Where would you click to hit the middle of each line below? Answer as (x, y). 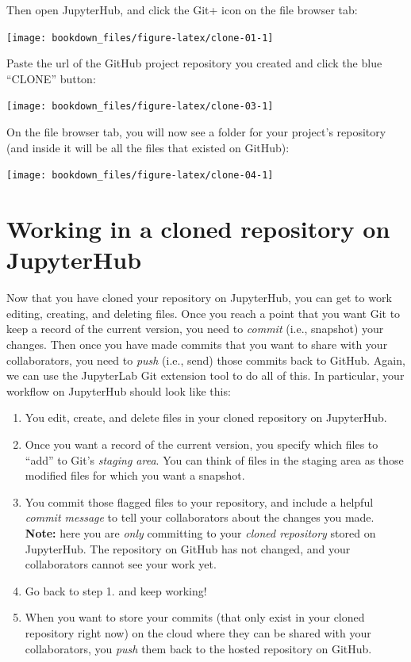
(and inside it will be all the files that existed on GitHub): (148, 147)
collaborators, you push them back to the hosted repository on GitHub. (198, 648)
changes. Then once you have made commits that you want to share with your (197, 344)
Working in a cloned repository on (198, 229)
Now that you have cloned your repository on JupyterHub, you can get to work (199, 298)
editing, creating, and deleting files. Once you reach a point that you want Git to (204, 313)
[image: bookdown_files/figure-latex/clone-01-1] (140, 38)
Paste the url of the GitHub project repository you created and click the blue (194, 63)
